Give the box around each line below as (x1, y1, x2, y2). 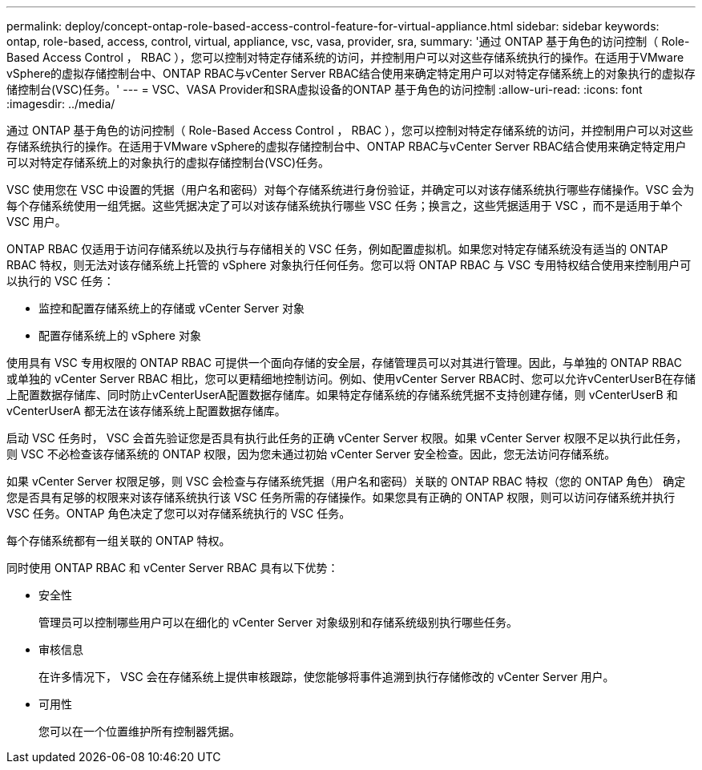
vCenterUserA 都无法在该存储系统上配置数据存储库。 (6, 404, 286, 417)
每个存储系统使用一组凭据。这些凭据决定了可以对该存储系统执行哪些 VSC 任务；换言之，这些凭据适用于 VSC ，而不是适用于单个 (6, 199, 683, 212)
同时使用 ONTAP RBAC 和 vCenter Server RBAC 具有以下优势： (6, 561, 339, 574)
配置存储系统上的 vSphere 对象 (38, 329, 201, 342)
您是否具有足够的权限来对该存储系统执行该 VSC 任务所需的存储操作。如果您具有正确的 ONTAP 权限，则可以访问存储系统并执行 (6, 490, 676, 504)
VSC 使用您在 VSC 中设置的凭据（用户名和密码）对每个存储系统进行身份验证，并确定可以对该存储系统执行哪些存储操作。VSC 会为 (6, 183, 695, 196)
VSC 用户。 (6, 215, 67, 228)
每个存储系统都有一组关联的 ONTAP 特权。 (6, 534, 231, 547)
